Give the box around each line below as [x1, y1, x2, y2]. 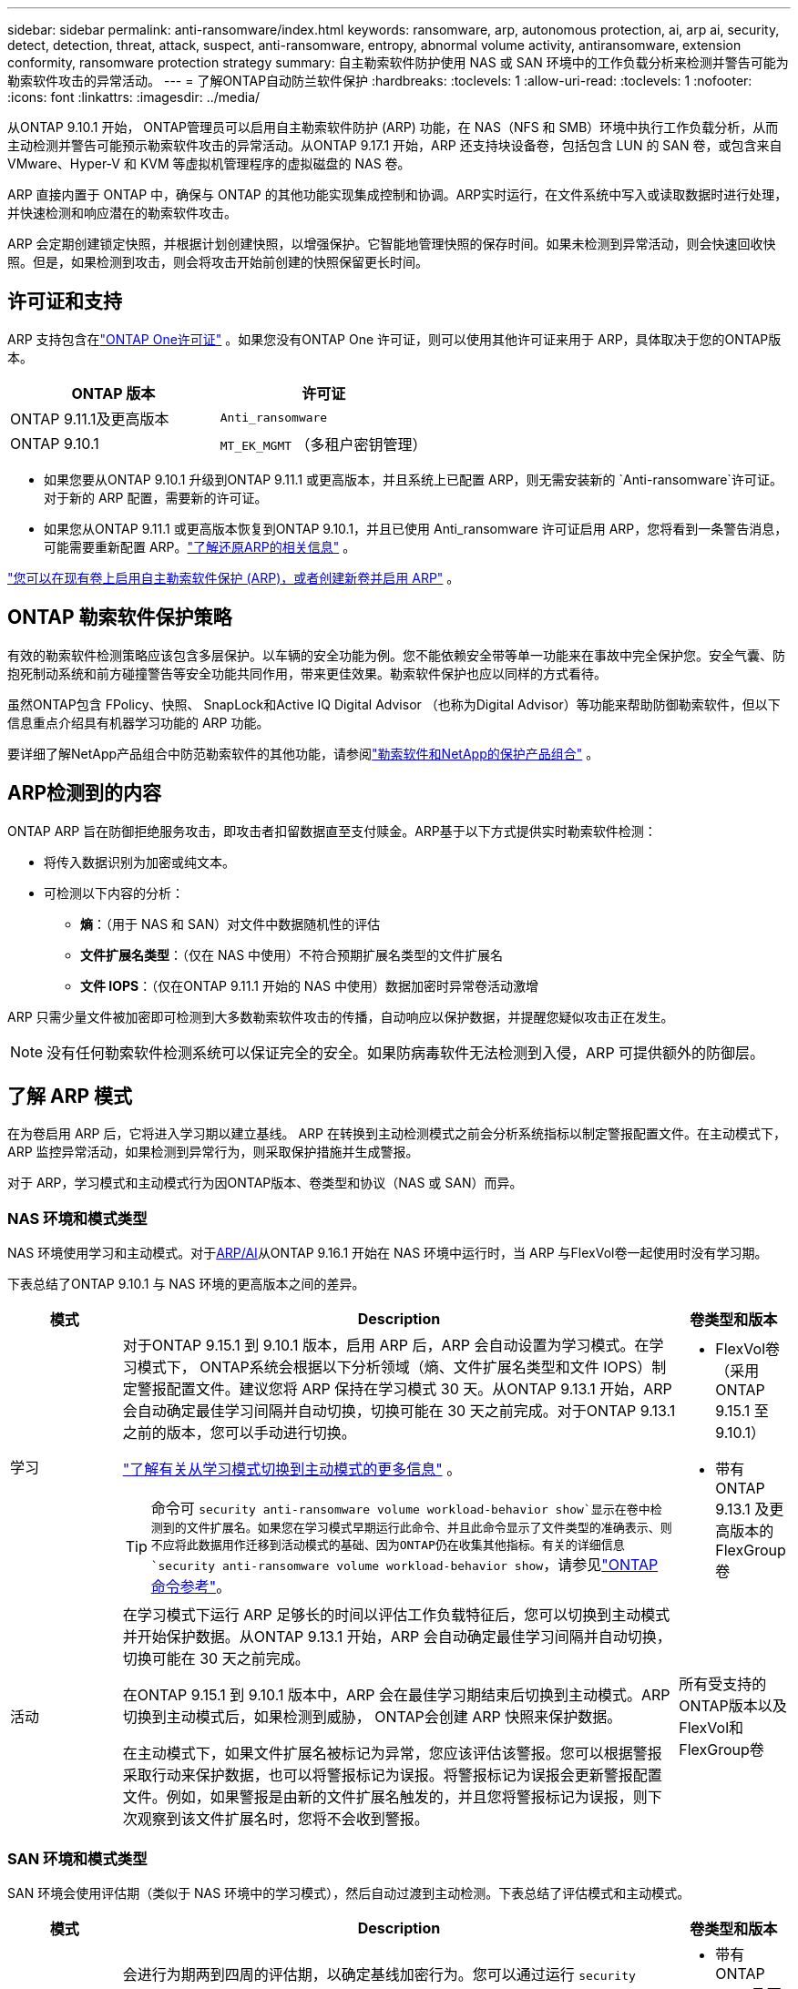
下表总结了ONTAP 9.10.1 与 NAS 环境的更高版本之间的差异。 [7, 1276, 365, 1292]
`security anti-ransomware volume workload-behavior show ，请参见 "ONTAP [150, 1555, 659, 1575]
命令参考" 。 [150, 1577, 231, 1596]
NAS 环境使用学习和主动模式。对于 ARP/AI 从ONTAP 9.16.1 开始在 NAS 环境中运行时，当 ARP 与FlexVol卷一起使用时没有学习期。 [7, 1245, 768, 1261]
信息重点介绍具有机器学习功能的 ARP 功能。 [7, 714, 270, 730]
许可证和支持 [7, 290, 122, 313]
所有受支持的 [679, 1675, 767, 1694]
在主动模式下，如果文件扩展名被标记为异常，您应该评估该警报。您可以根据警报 [122, 1744, 662, 1763]
